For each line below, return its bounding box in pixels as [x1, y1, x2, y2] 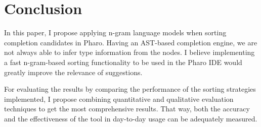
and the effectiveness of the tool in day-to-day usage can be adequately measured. [4, 113, 257, 123]
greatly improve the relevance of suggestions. [4, 67, 143, 77]
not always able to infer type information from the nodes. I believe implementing [4, 47, 255, 57]
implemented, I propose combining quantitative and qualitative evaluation [4, 93, 234, 104]
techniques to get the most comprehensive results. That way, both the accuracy [4, 103, 250, 114]
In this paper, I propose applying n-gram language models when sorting [4, 27, 227, 38]
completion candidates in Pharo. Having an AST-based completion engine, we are [4, 37, 257, 47]
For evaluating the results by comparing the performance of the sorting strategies [4, 84, 256, 94]
